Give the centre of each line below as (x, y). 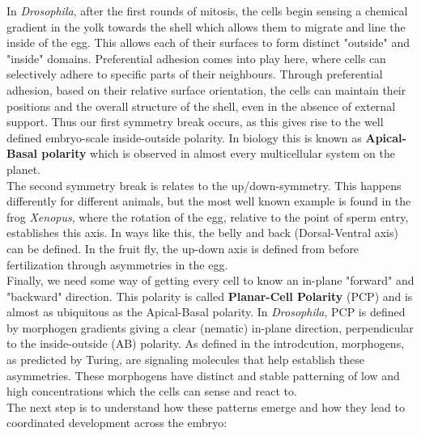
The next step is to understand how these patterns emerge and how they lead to (206, 406)
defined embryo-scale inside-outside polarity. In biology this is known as (184, 137)
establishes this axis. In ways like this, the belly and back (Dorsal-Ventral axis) (202, 233)
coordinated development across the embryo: (117, 423)
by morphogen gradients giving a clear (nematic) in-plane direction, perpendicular (210, 327)
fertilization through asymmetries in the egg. (117, 264)
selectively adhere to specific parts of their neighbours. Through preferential (195, 74)
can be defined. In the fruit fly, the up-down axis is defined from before (183, 248)
